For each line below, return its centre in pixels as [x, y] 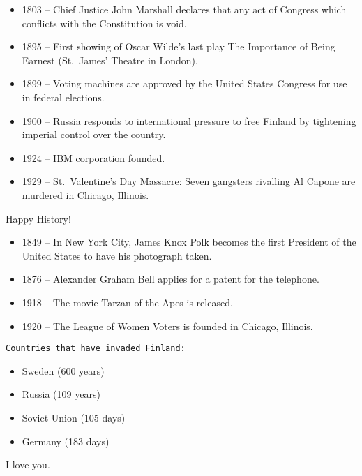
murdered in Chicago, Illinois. [85, 194]
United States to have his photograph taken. [117, 255]
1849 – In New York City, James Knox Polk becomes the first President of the [189, 242]
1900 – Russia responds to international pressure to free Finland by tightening [189, 120]
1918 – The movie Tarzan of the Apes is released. [127, 302]
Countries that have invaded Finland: [96, 349]
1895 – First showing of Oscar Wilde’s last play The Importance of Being [179, 46]
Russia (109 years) [61, 394]
